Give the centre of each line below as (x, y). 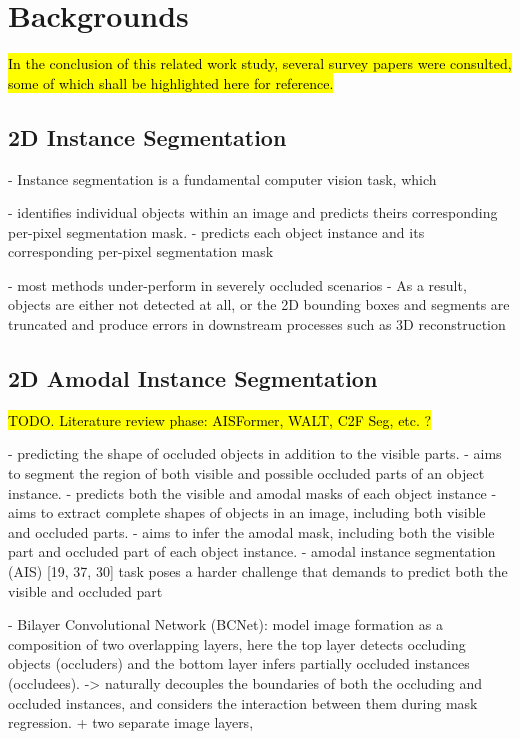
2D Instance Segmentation (147, 136)
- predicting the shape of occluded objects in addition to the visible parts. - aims (255, 453)
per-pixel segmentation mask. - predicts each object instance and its (216, 231)
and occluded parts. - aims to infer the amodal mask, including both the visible (251, 531)
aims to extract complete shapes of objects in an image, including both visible (247, 512)
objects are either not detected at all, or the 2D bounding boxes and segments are (259, 304)
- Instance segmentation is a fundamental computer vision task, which (222, 178)
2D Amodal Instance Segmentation (193, 378)
